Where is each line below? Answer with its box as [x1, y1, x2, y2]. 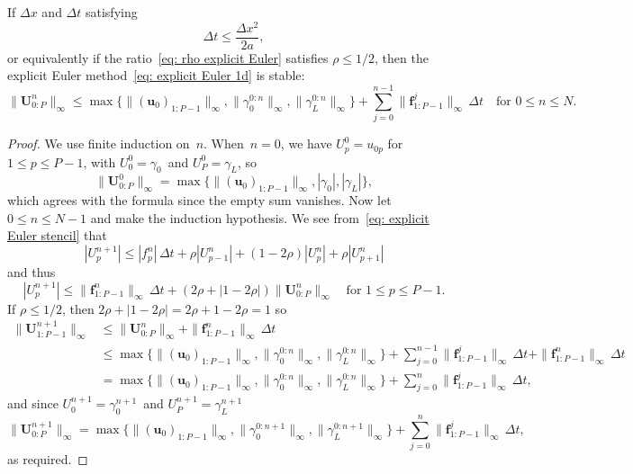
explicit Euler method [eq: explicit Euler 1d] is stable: [7, 66, 305, 85]
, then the [375, 48, 429, 67]
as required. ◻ [7, 450, 88, 469]
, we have [280, 134, 332, 153]
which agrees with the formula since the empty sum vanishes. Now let [7, 191, 392, 210]
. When [203, 134, 244, 153]
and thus [7, 263, 56, 282]
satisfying [85, 3, 138, 21]
